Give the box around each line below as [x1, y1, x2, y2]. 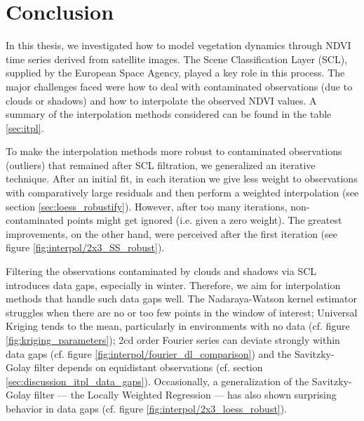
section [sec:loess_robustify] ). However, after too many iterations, [6, 199, 288, 213]
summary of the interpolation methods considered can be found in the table [6, 107, 332, 121]
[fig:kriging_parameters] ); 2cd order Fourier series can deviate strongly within [6, 333, 340, 347]
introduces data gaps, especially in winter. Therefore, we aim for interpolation [6, 277, 341, 292]
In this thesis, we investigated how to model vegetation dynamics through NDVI [6, 38, 351, 53]
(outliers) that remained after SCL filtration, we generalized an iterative [6, 157, 316, 172]
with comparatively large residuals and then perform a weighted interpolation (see [6, 185, 359, 200]
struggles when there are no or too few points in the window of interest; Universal [6, 305, 358, 319]
